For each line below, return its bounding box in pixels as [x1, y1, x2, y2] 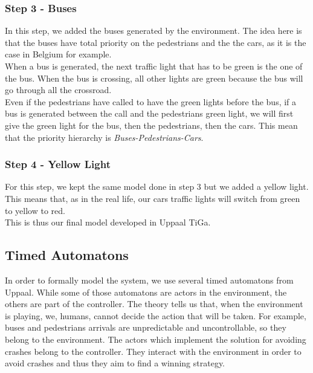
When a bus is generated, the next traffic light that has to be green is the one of [5, 60, 303, 72]
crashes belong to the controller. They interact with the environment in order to [5, 345, 302, 357]
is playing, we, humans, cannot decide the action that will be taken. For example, [5, 309, 306, 322]
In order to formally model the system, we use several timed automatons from [5, 273, 294, 286]
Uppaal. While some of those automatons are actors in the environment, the [5, 285, 287, 298]
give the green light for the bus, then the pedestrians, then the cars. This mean [5, 118, 298, 131]
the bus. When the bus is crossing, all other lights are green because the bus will [5, 71, 303, 84]
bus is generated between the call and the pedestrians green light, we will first [5, 107, 294, 120]
